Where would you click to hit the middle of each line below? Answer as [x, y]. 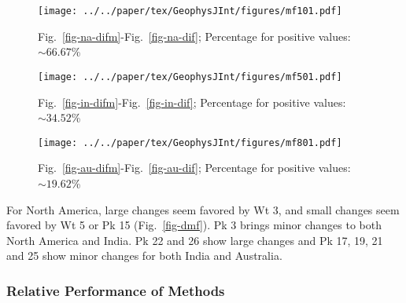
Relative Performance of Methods [116, 290]
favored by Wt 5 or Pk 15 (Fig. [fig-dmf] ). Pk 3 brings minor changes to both [194, 225]
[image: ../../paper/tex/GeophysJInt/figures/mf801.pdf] [190, 142]
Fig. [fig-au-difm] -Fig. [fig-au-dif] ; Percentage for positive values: [194, 168]
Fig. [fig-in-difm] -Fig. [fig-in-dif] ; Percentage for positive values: [192, 102]
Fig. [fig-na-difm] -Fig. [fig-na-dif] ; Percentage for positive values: [194, 36]
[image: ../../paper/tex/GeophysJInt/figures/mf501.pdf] [190, 77]
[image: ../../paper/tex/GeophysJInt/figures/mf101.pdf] [190, 11]
